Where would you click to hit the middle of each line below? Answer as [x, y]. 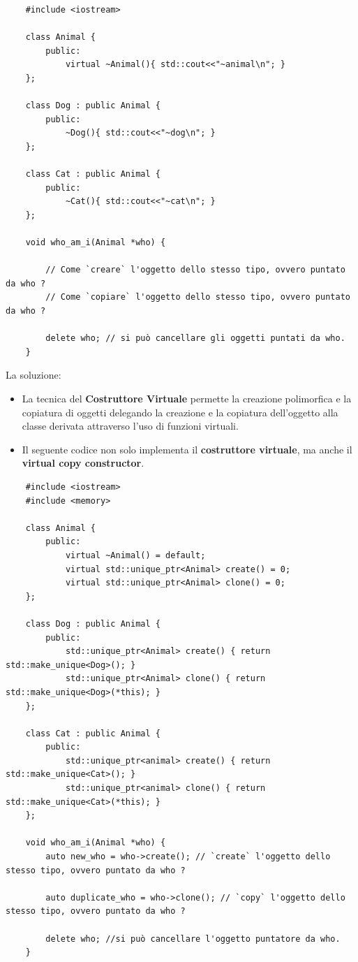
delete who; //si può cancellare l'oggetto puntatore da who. [193, 939]
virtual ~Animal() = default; [135, 555]
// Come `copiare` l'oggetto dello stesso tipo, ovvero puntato [198, 297]
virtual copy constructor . [83, 463]
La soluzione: [33, 375]
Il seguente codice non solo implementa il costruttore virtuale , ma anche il [187, 449]
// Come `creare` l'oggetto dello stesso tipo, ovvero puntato [195, 270]
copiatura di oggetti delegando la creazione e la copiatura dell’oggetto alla [180, 412]
